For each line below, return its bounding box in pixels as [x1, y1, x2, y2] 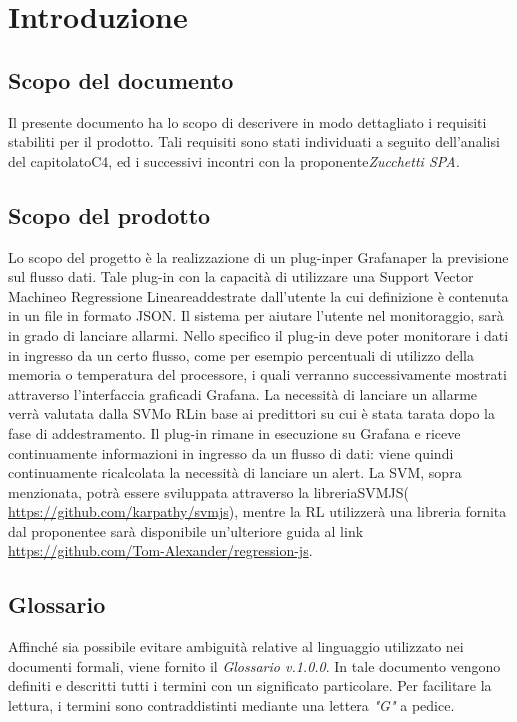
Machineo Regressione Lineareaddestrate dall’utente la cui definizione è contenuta [8, 285, 509, 306]
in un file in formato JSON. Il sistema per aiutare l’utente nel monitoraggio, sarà [8, 305, 504, 326]
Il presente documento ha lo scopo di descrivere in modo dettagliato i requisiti [8, 111, 487, 132]
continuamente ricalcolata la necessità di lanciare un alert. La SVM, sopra [8, 462, 462, 483]
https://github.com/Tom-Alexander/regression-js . [8, 540, 313, 561]
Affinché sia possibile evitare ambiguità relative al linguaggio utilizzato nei [8, 636, 464, 657]
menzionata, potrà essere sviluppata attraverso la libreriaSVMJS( [8, 481, 409, 502]
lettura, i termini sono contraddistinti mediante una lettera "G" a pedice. [8, 695, 455, 716]
